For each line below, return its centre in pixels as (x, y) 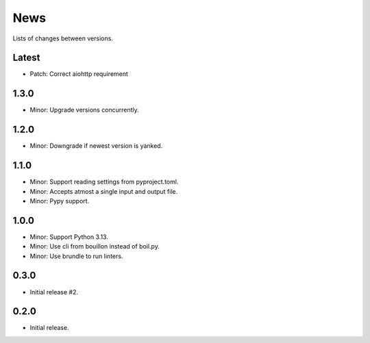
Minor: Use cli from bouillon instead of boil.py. (95, 246)
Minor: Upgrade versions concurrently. (85, 110)
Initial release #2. (54, 292)
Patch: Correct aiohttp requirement (79, 74)
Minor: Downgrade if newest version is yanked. (96, 146)
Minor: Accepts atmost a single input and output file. (104, 191)
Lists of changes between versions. (63, 38)
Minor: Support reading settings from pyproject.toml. (104, 182)
